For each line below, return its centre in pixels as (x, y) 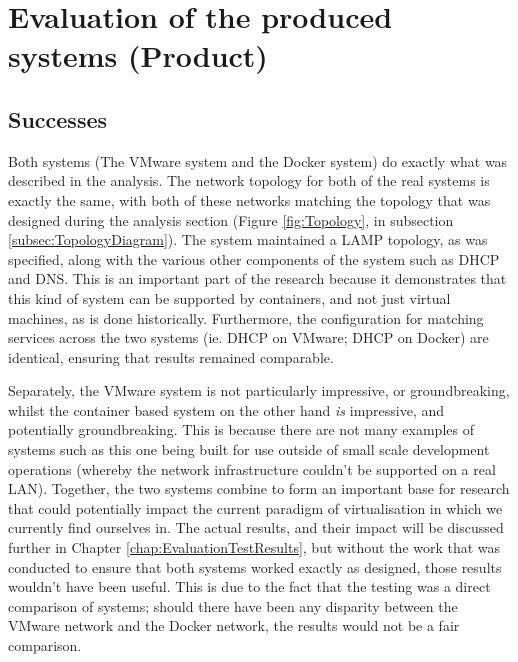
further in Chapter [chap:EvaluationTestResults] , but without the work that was (254, 547)
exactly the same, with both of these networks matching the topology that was (249, 199)
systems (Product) (138, 55)
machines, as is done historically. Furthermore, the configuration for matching (246, 317)
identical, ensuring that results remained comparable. (171, 356)
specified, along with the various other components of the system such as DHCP (254, 258)
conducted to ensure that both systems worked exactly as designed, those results (255, 566)
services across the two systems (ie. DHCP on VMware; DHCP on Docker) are (248, 337)
